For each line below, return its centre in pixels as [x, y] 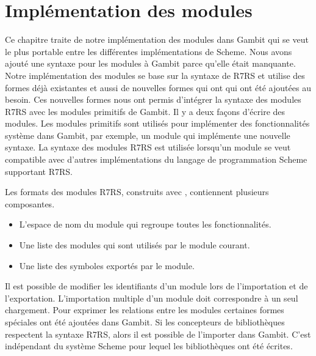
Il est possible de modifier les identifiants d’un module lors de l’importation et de [156, 286]
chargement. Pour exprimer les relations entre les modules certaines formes [145, 310]
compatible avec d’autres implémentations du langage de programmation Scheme [156, 159]
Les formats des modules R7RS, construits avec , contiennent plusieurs [137, 192]
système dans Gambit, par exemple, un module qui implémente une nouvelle [148, 135]
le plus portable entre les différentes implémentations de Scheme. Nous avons [149, 51]
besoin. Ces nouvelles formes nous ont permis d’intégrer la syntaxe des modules [153, 99]
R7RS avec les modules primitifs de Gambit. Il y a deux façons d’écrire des [145, 111]
